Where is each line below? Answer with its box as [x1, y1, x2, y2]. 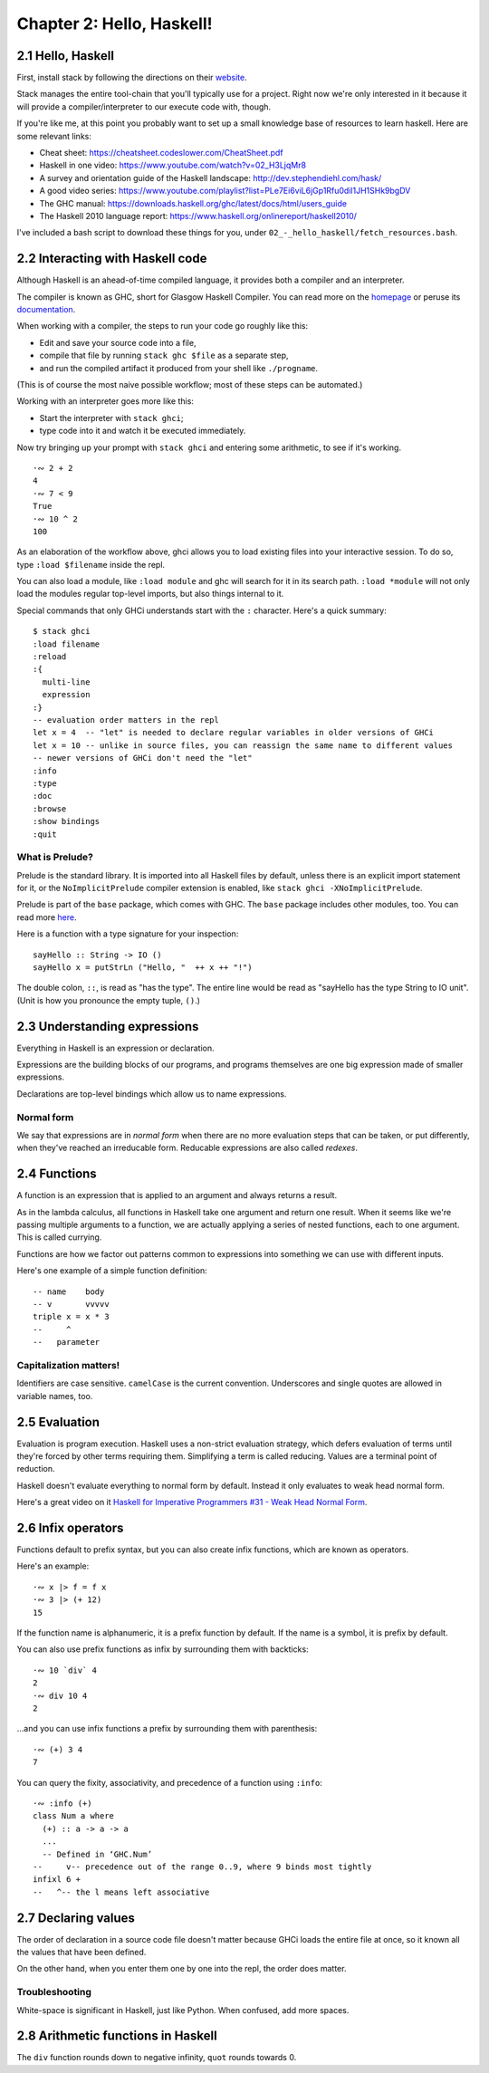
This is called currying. [16, 1232, 102, 1243]
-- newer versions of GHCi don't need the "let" [33, 753, 253, 763]
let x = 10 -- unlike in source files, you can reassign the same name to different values [33, 740, 453, 751]
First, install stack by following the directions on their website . [16, 72, 248, 83]
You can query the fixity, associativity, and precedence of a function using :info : [16, 1777, 323, 1788]
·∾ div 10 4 [33, 1690, 88, 1701]
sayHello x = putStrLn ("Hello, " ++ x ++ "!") [33, 962, 253, 973]
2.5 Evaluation [16, 1414, 100, 1430]
